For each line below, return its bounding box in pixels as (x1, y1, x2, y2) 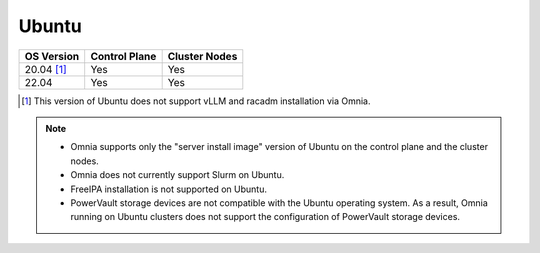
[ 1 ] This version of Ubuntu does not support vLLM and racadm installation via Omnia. (21, 95, 371, 107)
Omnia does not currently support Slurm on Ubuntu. (70, 169, 285, 181)
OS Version (24, 49, 80, 63)
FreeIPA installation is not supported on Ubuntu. (70, 183, 268, 195)
